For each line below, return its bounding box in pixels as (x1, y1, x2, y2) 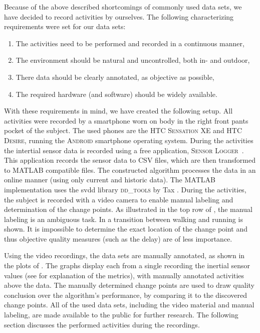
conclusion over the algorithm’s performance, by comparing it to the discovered (4, 289, 247, 300)
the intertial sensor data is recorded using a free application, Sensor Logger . (4, 145, 244, 155)
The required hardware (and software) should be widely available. (16, 88, 217, 99)
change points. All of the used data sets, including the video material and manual (4, 299, 254, 310)
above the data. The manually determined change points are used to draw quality (4, 280, 254, 290)
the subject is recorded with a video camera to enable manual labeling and (4, 194, 233, 204)
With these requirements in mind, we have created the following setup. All (4, 105, 233, 116)
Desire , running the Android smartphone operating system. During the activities (4, 135, 253, 145)
